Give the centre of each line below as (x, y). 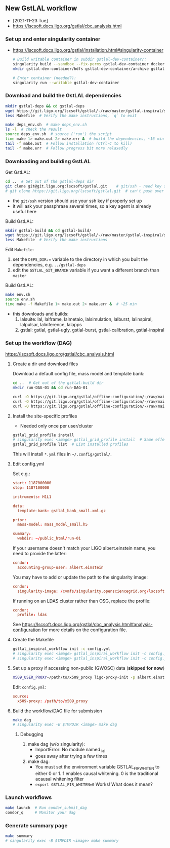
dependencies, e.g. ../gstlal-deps (49, 265)
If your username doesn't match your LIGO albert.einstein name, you (84, 548)
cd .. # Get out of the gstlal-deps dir (50, 181)
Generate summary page (36, 825)
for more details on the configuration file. (84, 630)
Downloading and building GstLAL (48, 161)
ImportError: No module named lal (70, 750)
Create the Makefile (33, 640)
